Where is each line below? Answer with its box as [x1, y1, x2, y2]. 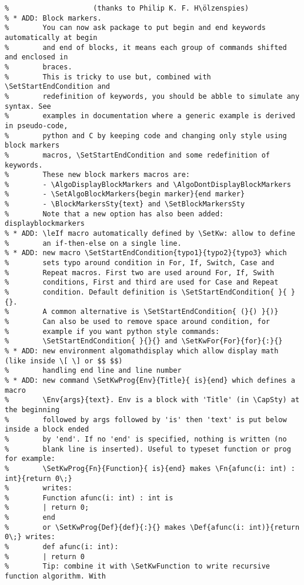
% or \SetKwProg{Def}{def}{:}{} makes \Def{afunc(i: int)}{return [5, 523, 300, 531]
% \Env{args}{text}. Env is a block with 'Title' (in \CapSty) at [5, 396, 300, 405]
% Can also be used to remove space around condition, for [5, 317, 270, 326]
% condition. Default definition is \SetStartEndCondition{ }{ [5, 288, 287, 297]
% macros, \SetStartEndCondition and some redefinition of [5, 151, 270, 159]
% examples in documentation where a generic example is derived [5, 112, 295, 121]
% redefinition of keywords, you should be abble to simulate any [5, 92, 300, 101]
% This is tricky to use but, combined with [5, 72, 211, 81]
